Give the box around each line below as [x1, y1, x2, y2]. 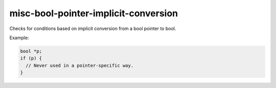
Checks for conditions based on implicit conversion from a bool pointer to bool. [9, 25, 176, 32]
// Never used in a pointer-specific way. [26, 63, 134, 68]
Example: [9, 35, 29, 41]
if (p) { [20, 55, 42, 61]
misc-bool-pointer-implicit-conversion [9, 8, 178, 19]
